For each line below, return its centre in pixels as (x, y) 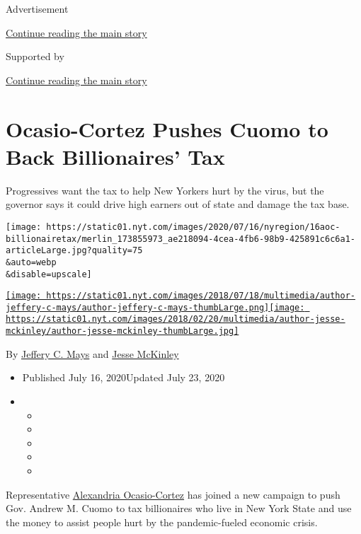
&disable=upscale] (49, 274)
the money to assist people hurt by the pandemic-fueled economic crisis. (162, 522)
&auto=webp (31, 262)
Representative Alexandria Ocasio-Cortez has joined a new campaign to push (173, 494)
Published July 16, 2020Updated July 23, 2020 (124, 377)
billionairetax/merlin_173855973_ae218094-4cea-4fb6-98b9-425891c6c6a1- (180, 239)
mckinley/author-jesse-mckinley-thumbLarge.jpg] (122, 331)
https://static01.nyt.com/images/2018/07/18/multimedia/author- (201, 296)
